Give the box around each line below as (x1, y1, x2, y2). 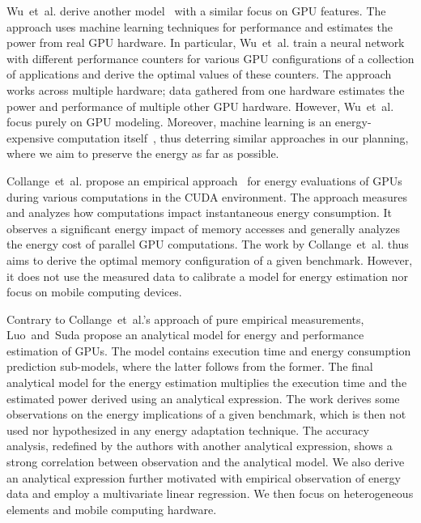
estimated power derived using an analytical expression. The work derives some (6, 389, 400, 406)
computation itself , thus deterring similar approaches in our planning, (57, 129, 409, 146)
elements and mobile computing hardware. (6, 500, 217, 517)
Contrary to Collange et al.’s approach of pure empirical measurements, (6, 310, 364, 327)
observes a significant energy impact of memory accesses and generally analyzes (6, 219, 400, 236)
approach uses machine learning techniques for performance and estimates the (6, 18, 393, 35)
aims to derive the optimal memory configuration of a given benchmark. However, (6, 251, 413, 268)
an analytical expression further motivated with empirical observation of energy (6, 469, 401, 486)
